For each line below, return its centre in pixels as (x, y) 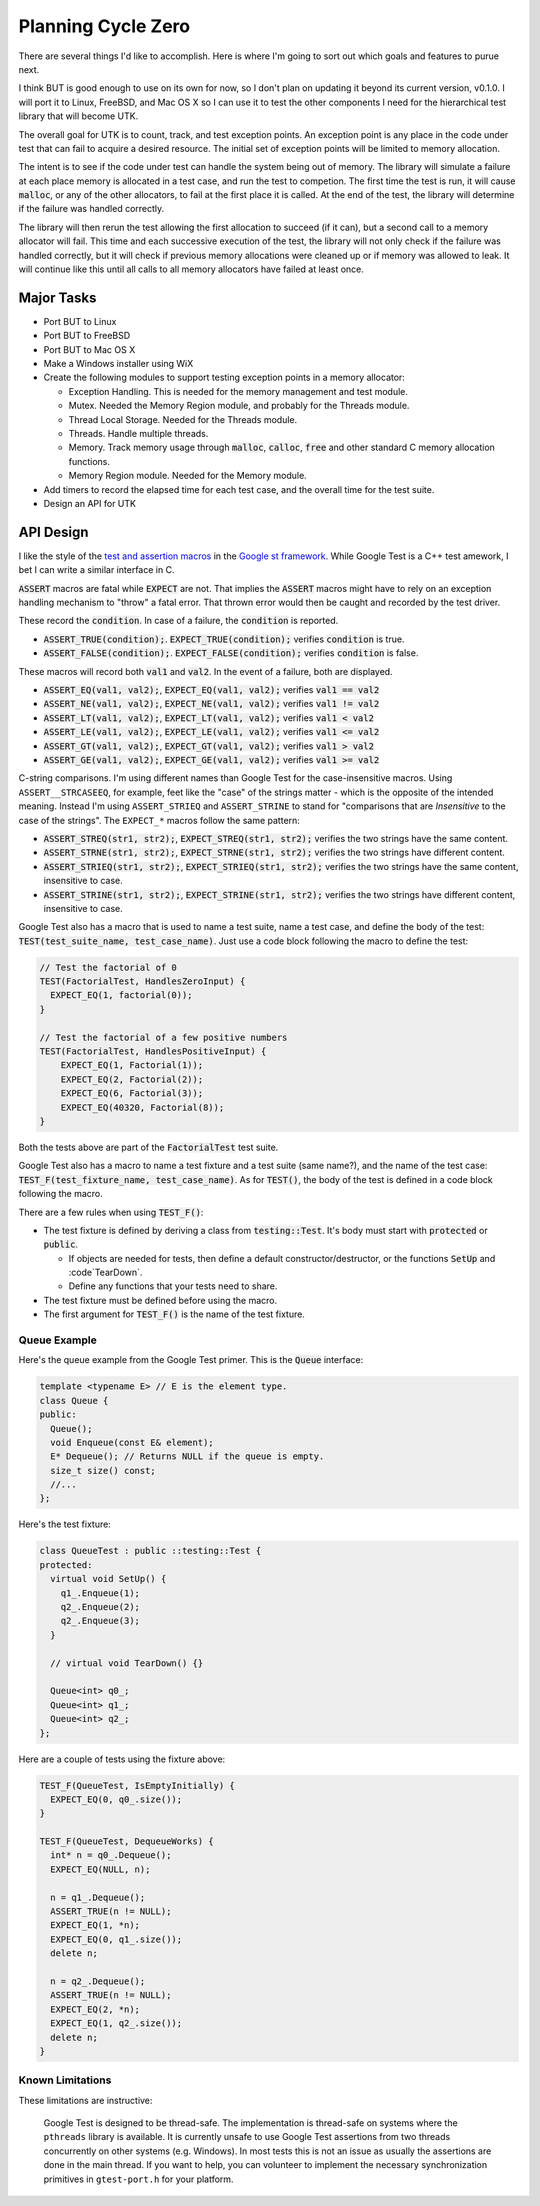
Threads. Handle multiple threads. (138, 434)
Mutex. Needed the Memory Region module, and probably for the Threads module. (239, 406)
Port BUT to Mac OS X (89, 349)
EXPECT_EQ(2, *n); (95, 2009)
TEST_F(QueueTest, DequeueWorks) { (126, 1841)
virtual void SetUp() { (108, 1579)
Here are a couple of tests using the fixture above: (122, 1759)
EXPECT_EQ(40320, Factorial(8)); (142, 1107)
